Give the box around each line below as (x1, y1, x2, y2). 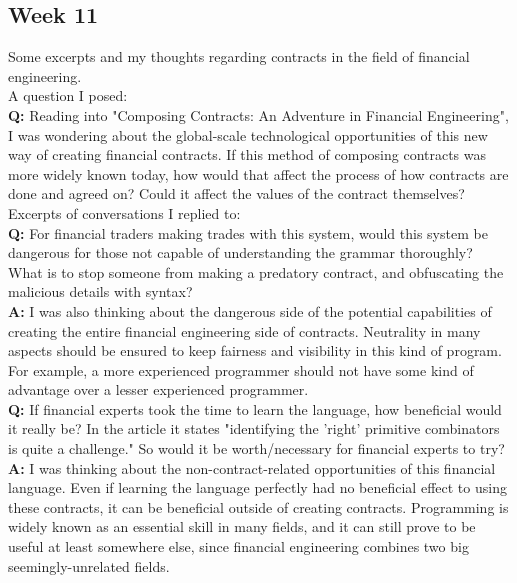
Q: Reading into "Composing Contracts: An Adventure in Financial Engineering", (8, 104, 509, 125)
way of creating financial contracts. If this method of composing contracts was (8, 144, 487, 165)
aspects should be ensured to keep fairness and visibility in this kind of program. (8, 340, 502, 361)
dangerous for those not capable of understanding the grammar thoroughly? (8, 242, 473, 263)
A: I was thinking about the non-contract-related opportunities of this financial (8, 457, 496, 478)
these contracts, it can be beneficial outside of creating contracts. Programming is (8, 496, 509, 517)
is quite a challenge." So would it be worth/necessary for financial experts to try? (8, 438, 505, 459)
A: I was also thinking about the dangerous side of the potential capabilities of (8, 300, 492, 321)
